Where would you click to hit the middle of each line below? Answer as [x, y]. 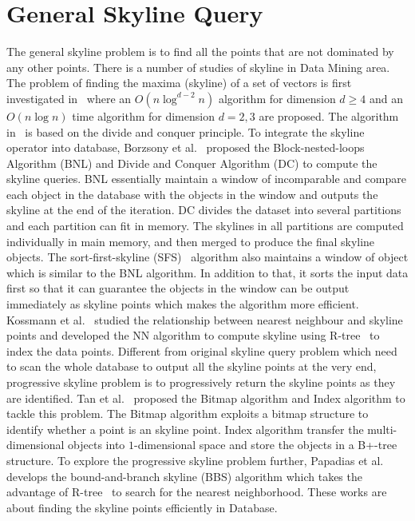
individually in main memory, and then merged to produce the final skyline [191, 241]
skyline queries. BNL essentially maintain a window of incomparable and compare [206, 179]
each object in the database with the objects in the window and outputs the [192, 194]
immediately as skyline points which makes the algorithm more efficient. [183, 304]
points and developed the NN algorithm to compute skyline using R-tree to [193, 335]
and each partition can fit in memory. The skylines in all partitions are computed [205, 226]
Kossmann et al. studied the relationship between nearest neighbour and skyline [205, 319]
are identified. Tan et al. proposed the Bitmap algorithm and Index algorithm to [206, 398]
